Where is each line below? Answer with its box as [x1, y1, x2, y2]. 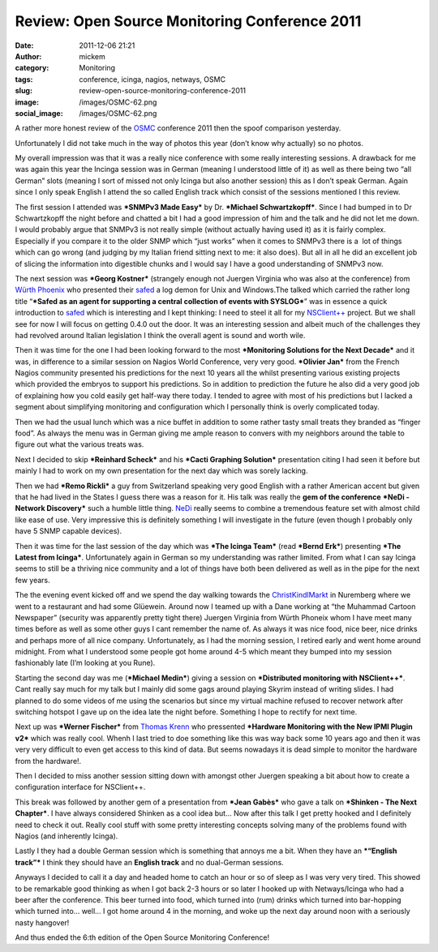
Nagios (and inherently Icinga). [15, 831, 118, 841]
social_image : [15, 108, 64, 118]
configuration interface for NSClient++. [15, 783, 146, 792]
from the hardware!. [15, 756, 82, 765]
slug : [15, 86, 32, 96]
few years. [15, 575, 50, 585]
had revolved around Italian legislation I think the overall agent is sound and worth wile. [15, 330, 306, 340]
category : [15, 63, 49, 73]
